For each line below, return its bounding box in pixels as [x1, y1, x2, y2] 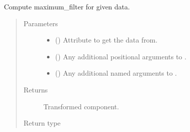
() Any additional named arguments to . [55, 68, 177, 78]
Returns [23, 84, 48, 94]
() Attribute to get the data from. [55, 35, 158, 45]
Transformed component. [43, 101, 119, 111]
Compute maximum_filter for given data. [4, 1, 130, 11]
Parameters [23, 18, 58, 28]
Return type [23, 118, 61, 128]
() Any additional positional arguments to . [55, 51, 187, 61]
